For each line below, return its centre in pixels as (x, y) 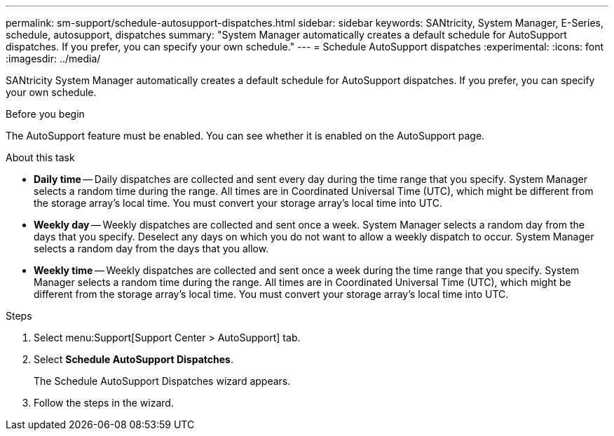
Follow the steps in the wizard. (104, 403)
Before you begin (45, 114)
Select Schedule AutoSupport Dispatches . (134, 359)
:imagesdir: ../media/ (53, 59)
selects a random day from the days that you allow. (151, 248)
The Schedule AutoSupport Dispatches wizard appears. (162, 381)
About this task (40, 157)
